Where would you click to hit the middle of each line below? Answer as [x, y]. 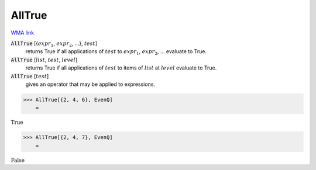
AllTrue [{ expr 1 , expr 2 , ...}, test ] [54, 44]
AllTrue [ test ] [30, 76]
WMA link [23, 33]
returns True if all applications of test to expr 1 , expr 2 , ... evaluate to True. [116, 52]
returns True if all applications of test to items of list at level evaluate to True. [121, 68]
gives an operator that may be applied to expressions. [90, 84]
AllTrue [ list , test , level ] [44, 60]
